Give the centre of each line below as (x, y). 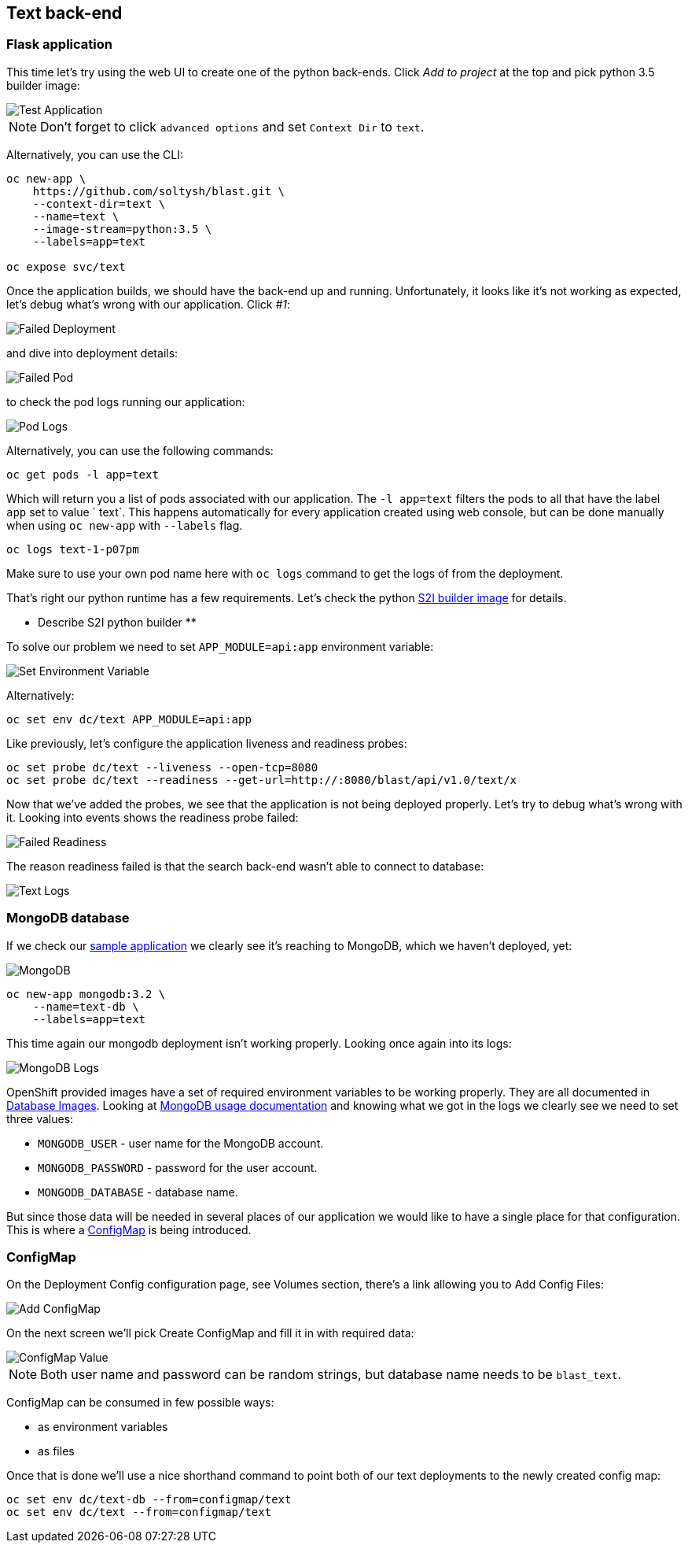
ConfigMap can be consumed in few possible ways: (140, 1403)
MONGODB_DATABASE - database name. (138, 1192)
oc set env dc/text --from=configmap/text (139, 1512)
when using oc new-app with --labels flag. (125, 525)
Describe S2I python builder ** (117, 622)
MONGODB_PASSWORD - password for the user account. (178, 1167)
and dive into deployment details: (92, 353)
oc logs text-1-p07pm (73, 549)
